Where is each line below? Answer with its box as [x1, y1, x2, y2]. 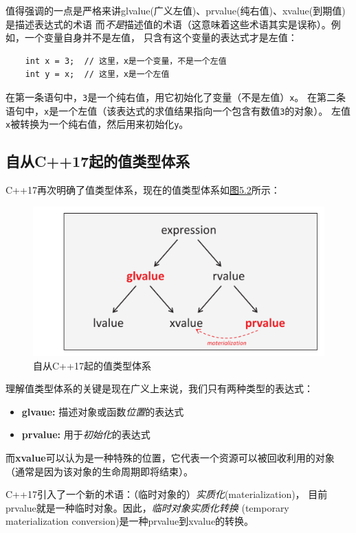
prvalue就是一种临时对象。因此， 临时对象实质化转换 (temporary [5, 500, 289, 514]
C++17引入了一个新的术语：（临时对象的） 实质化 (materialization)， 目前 [5, 487, 328, 501]
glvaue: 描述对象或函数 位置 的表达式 [21, 404, 184, 418]
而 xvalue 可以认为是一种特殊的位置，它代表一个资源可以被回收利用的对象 [5, 451, 335, 465]
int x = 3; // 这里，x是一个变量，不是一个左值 [25, 56, 227, 66]
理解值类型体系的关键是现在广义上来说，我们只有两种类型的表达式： [5, 381, 313, 396]
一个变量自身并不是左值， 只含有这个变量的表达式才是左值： [24, 30, 298, 45]
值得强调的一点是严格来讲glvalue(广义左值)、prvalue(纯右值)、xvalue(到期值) [5, 3, 346, 17]
